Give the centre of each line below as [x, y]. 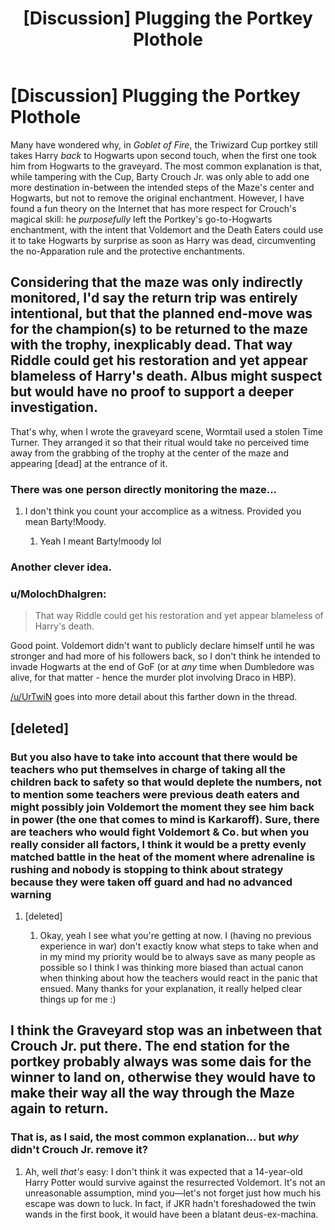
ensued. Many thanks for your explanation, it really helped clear [171, 988]
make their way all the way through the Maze [152, 1093]
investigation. [54, 407]
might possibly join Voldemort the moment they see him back [162, 807]
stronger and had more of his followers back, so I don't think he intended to [166, 656]
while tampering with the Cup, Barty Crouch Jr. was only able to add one [160, 176]
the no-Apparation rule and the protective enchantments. [127, 251]
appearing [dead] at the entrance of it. [89, 463]
